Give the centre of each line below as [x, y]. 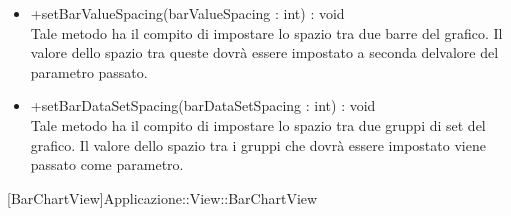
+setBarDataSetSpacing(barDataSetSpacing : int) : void [203, 105]
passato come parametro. [107, 164]
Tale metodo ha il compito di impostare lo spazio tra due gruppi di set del [258, 124]
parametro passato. [89, 71]
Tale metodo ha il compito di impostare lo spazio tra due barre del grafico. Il [266, 32]
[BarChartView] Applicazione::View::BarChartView [162, 197]
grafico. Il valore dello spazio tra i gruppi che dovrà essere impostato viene [258, 144]
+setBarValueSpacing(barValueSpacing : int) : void [187, 13]
